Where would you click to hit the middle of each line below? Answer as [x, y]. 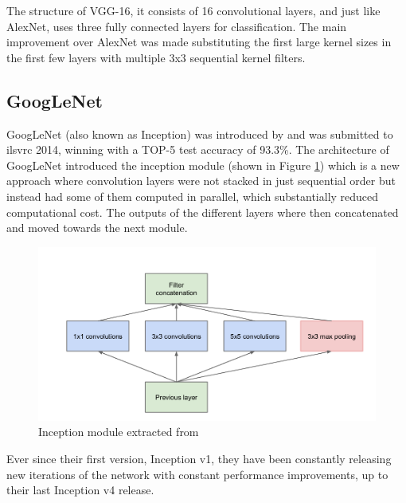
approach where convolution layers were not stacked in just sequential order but [201, 181]
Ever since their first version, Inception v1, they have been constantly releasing [199, 458]
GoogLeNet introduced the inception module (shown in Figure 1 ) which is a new [203, 165]
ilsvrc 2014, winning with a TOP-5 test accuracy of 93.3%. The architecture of [198, 149]
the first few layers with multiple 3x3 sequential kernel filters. [156, 57]
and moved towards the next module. [97, 228]
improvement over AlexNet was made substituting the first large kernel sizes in [199, 42]
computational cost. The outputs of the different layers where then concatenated [203, 212]
